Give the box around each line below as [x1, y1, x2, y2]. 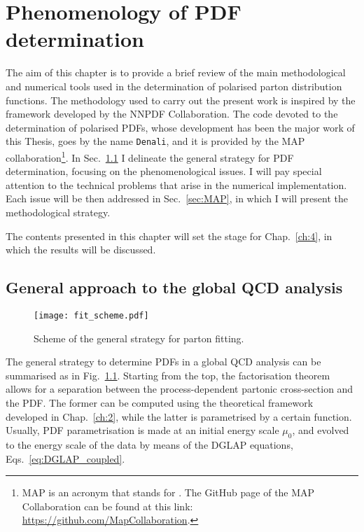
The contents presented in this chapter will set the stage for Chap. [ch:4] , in [6, 228, 332, 243]
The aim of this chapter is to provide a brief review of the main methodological [6, 65, 346, 80]
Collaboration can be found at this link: [22, 498, 193, 513]
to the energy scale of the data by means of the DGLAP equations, [6, 437, 293, 451]
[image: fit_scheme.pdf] [34, 310, 149, 321]
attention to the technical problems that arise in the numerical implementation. [6, 177, 347, 192]
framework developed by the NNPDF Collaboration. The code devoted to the [6, 106, 338, 121]
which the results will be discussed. [6, 242, 156, 257]
